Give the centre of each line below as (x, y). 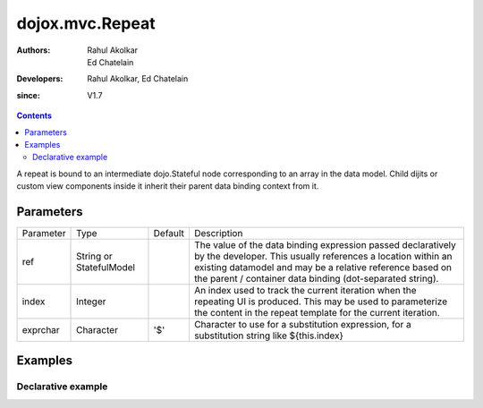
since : (28, 95)
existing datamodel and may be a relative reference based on (322, 267)
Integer (91, 302)
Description (218, 233)
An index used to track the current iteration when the (305, 290)
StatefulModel (106, 267)
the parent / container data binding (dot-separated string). (316, 278)
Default (169, 233)
